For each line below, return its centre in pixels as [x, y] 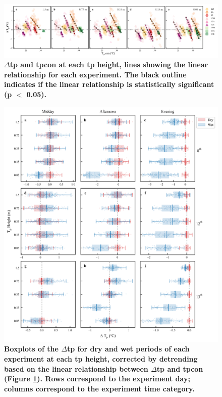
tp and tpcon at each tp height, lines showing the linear [109, 64]
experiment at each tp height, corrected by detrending [101, 359]
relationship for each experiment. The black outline [95, 74]
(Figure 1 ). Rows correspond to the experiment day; [97, 379]
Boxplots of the [31, 349]
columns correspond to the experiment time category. [99, 388]
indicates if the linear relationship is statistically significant [109, 84]
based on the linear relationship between [76, 368]
